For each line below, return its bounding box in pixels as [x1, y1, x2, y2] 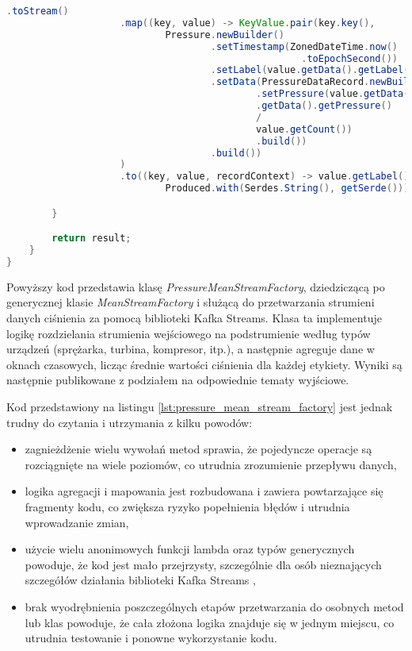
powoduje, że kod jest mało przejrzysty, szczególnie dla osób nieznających [25, 556, 382, 572]
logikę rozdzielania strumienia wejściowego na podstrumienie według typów [6, 325, 371, 341]
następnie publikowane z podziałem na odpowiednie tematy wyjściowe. [6, 372, 349, 388]
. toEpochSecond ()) [301, 52, 398, 64]
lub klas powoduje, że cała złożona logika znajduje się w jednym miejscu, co [25, 614, 395, 630]
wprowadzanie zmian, [25, 514, 129, 530]
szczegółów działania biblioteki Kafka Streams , [25, 572, 256, 588]
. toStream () [6, 6, 69, 17]
